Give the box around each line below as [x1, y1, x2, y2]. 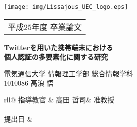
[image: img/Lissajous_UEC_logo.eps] [4, 3, 128, 10]
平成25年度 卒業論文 [8, 21, 82, 32]
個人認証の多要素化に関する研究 [4, 52, 108, 62]
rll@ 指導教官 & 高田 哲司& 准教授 [4, 95, 115, 105]
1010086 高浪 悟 [4, 78, 54, 88]
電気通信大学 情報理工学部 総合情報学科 [4, 68, 134, 78]
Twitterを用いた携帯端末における [4, 42, 113, 52]
